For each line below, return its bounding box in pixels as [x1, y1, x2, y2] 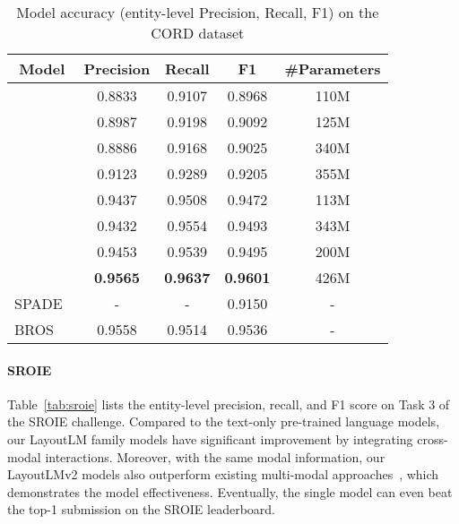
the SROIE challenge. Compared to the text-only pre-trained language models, [7, 412, 440, 431]
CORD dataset [151, 22, 245, 43]
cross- [417, 429, 448, 448]
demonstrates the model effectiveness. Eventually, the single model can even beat [7, 482, 453, 501]
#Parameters [284, 58, 381, 79]
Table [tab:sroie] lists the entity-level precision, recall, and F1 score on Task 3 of [7, 394, 450, 413]
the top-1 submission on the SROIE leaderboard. [7, 500, 275, 519]
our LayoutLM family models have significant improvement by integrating [7, 429, 413, 448]
